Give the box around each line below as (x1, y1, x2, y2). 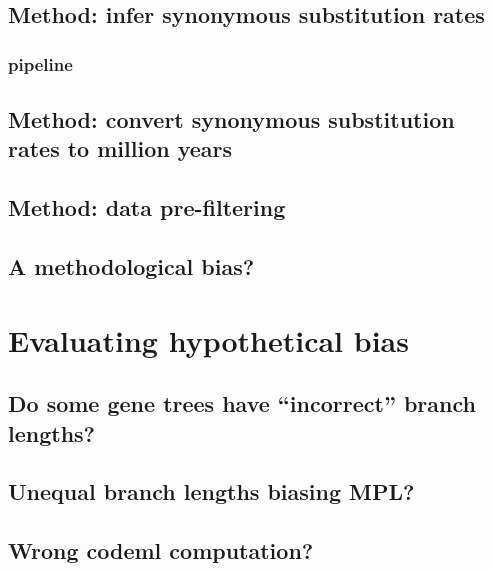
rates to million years (8, 133, 233, 164)
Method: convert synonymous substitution (8, 104, 455, 135)
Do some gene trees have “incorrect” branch (8, 388, 476, 419)
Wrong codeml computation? (8, 535, 314, 566)
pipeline (8, 51, 73, 76)
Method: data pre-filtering (8, 192, 286, 223)
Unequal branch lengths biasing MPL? (8, 476, 415, 507)
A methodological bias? (8, 250, 255, 281)
